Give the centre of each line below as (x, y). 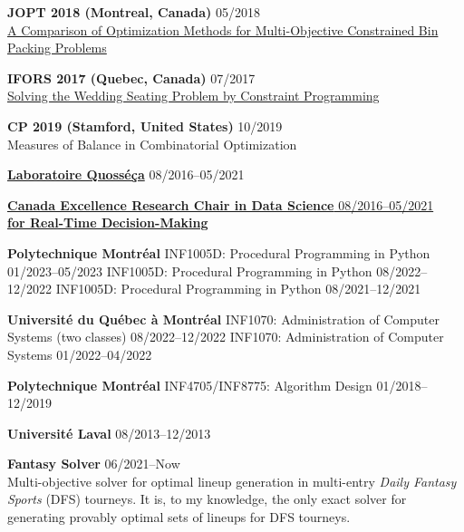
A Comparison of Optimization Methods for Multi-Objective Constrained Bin (223, 29)
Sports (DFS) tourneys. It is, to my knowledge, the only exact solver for (207, 499)
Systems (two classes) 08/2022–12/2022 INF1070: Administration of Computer (226, 337)
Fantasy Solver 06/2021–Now (94, 464)
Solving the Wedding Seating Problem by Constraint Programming (193, 96)
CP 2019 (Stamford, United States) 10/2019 (145, 126)
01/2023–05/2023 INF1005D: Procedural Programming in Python (190, 271)
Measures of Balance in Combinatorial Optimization (152, 144)
